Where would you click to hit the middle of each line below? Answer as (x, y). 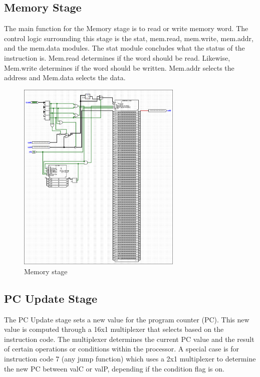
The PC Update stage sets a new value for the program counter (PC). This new (127, 319)
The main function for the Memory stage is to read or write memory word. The (126, 28)
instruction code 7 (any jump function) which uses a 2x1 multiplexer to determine (130, 358)
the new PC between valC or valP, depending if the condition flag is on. (114, 368)
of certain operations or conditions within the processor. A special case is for (121, 349)
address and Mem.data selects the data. (65, 77)
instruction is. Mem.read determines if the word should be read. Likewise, (117, 57)
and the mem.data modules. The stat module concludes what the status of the (124, 48)
